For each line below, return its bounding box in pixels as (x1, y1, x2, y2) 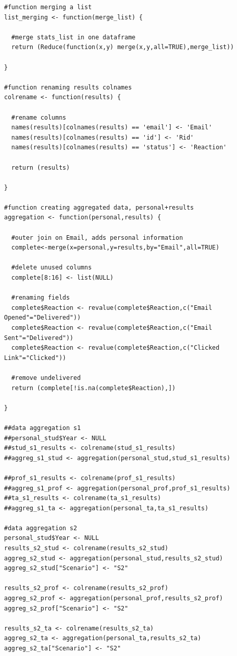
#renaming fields (11, 294, 70, 302)
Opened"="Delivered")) (4, 314, 81, 322)
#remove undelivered (11, 374, 81, 381)
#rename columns (11, 114, 66, 121)
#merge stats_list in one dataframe (11, 33, 136, 41)
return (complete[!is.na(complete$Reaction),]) (11, 384, 176, 392)
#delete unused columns (11, 264, 92, 272)
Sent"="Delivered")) (4, 334, 74, 342)
